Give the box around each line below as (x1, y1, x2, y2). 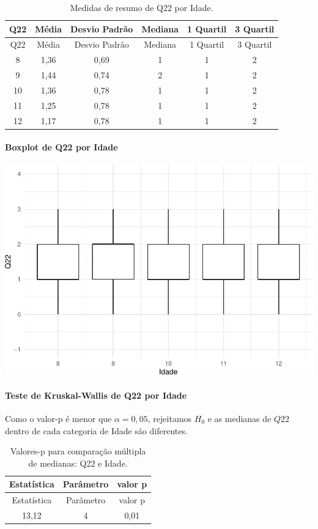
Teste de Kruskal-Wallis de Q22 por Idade (5, 388, 187, 401)
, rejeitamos (147, 412, 192, 424)
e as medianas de (207, 412, 272, 424)
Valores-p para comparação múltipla (10, 445, 146, 457)
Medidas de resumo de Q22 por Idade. (70, 1, 213, 13)
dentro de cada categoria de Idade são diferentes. (5, 424, 188, 437)
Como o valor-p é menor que (5, 412, 112, 424)
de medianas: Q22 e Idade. (28, 456, 128, 469)
